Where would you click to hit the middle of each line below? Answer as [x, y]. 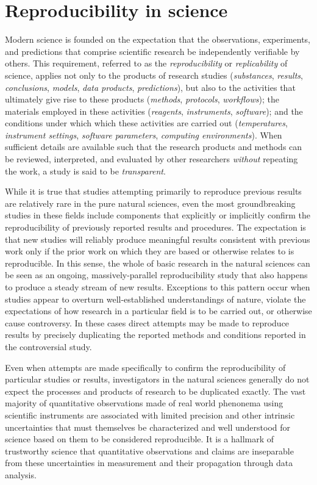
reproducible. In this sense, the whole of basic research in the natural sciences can [158, 263]
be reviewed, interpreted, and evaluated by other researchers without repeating [151, 159]
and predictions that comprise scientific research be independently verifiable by [152, 51]
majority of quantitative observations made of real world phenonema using [144, 403]
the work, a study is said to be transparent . [85, 171]
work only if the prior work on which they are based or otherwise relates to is [150, 251]
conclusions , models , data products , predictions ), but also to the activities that [150, 87]
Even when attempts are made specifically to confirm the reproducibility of [145, 367]
